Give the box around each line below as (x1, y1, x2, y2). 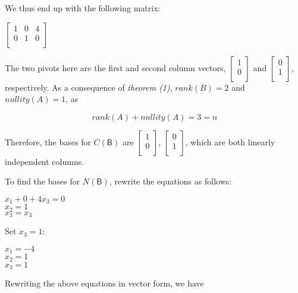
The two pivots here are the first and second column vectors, (5, 61, 226, 74)
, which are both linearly (185, 135, 275, 148)
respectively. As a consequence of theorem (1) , (5, 81, 172, 93)
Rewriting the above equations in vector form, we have (5, 277, 204, 289)
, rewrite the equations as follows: (109, 175, 232, 187)
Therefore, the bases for (5, 135, 91, 148)
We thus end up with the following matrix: (5, 2, 161, 14)
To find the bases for (5, 175, 80, 187)
